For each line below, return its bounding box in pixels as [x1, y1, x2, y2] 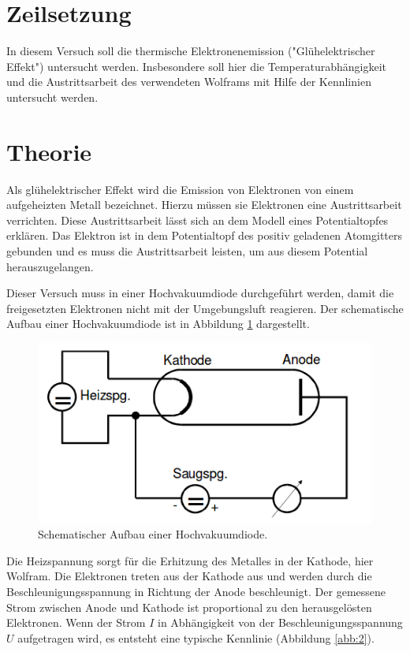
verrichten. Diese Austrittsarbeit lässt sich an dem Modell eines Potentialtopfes [6, 211, 389, 228]
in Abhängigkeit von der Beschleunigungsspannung [158, 614, 403, 631]
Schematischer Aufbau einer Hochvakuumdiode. [38, 526, 268, 542]
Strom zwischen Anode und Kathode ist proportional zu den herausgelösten [6, 598, 372, 615]
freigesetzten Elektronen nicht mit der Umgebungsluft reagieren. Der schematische [6, 300, 404, 316]
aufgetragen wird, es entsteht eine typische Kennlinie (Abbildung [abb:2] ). [17, 629, 375, 646]
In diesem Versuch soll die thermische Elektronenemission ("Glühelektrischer [6, 43, 375, 59]
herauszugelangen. [6, 258, 94, 274]
